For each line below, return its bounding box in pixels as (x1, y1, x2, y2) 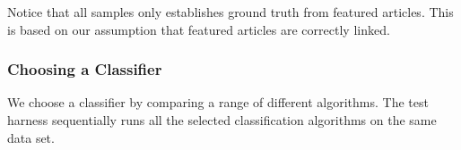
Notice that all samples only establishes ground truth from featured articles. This (7, 3, 454, 21)
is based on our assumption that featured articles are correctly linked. (7, 20, 390, 38)
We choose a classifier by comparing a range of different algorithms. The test (7, 93, 429, 112)
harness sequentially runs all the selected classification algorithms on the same (7, 111, 437, 129)
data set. (7, 128, 55, 146)
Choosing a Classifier (7, 58, 162, 80)
